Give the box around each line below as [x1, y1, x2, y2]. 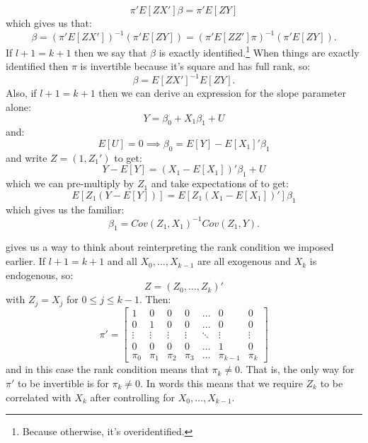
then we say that [74, 45, 147, 59]
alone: [6, 100, 31, 114]
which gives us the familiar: [6, 201, 125, 216]
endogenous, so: [6, 267, 74, 282]
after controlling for [90, 389, 175, 404]
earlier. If [6, 254, 46, 268]
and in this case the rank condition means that [6, 362, 209, 377]
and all [107, 254, 137, 268]
